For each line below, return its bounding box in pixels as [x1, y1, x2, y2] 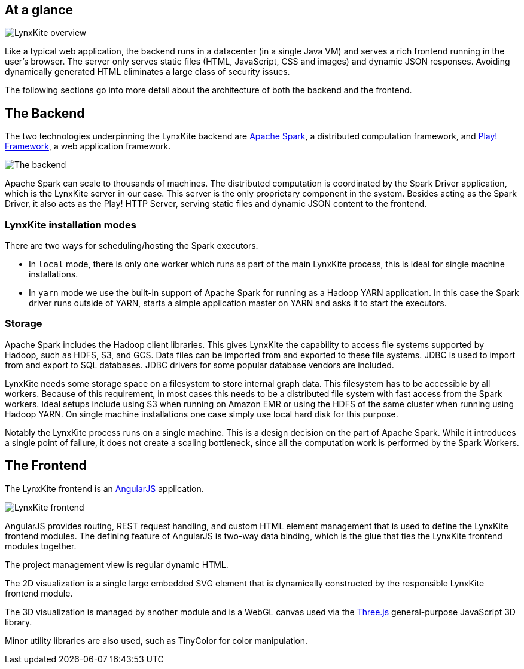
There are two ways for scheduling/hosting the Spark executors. [5, 240, 258, 251]
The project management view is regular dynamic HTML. [5, 559, 229, 570]
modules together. [5, 540, 77, 551]
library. [5, 616, 32, 627]
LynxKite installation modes [5, 218, 136, 231]
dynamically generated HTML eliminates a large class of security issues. [5, 66, 290, 77]
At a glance [5, 2, 74, 17]
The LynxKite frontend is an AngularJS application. [5, 483, 204, 494]
